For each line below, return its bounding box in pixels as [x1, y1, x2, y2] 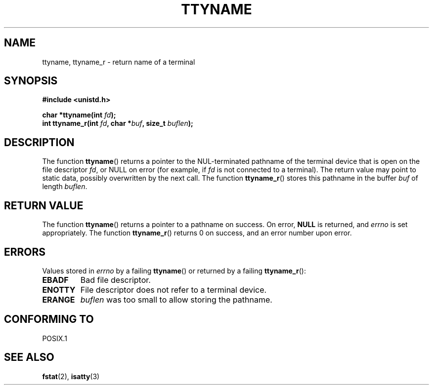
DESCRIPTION [4, 136, 75, 149]
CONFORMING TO [4, 313, 94, 326]
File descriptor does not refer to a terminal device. [80, 284, 267, 295]
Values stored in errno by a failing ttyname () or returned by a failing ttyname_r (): [42, 266, 306, 275]
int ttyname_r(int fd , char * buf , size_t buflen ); [42, 119, 193, 128]
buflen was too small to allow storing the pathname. [80, 294, 272, 305]
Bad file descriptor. [80, 274, 151, 285]
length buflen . [42, 182, 87, 191]
